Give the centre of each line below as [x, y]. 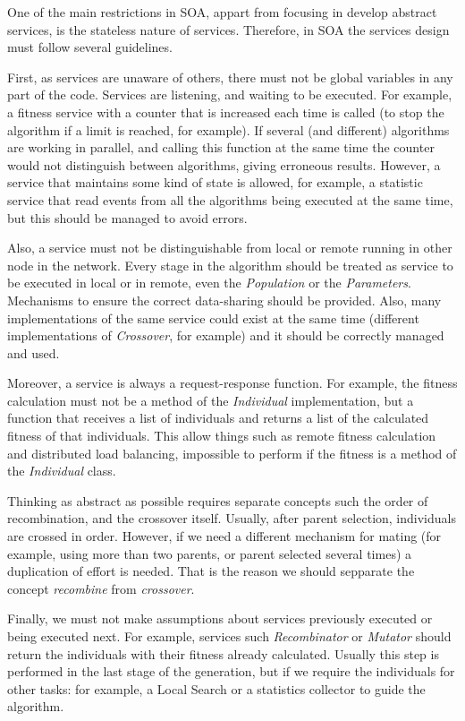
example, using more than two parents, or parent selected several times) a [210, 553]
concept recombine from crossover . [101, 588]
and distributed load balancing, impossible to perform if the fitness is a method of [232, 453]
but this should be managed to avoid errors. [127, 217]
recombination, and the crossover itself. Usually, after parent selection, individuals [232, 518]
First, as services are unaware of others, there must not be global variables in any [230, 77]
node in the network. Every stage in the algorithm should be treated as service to [230, 265]
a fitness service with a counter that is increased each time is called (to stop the [226, 112]
